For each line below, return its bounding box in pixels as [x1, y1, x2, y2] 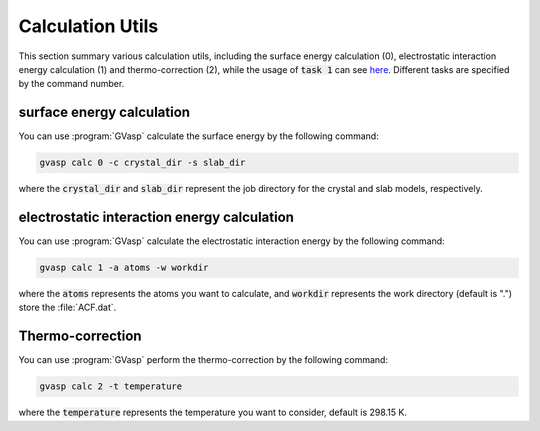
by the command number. [18, 78, 125, 90]
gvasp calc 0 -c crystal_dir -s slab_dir [39, 157, 246, 169]
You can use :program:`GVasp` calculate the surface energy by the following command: [18, 130, 379, 142]
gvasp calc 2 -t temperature [39, 381, 183, 392]
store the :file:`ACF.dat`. [18, 301, 117, 314]
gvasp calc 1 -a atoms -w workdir [39, 262, 209, 274]
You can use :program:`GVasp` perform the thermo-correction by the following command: [18, 354, 389, 366]
